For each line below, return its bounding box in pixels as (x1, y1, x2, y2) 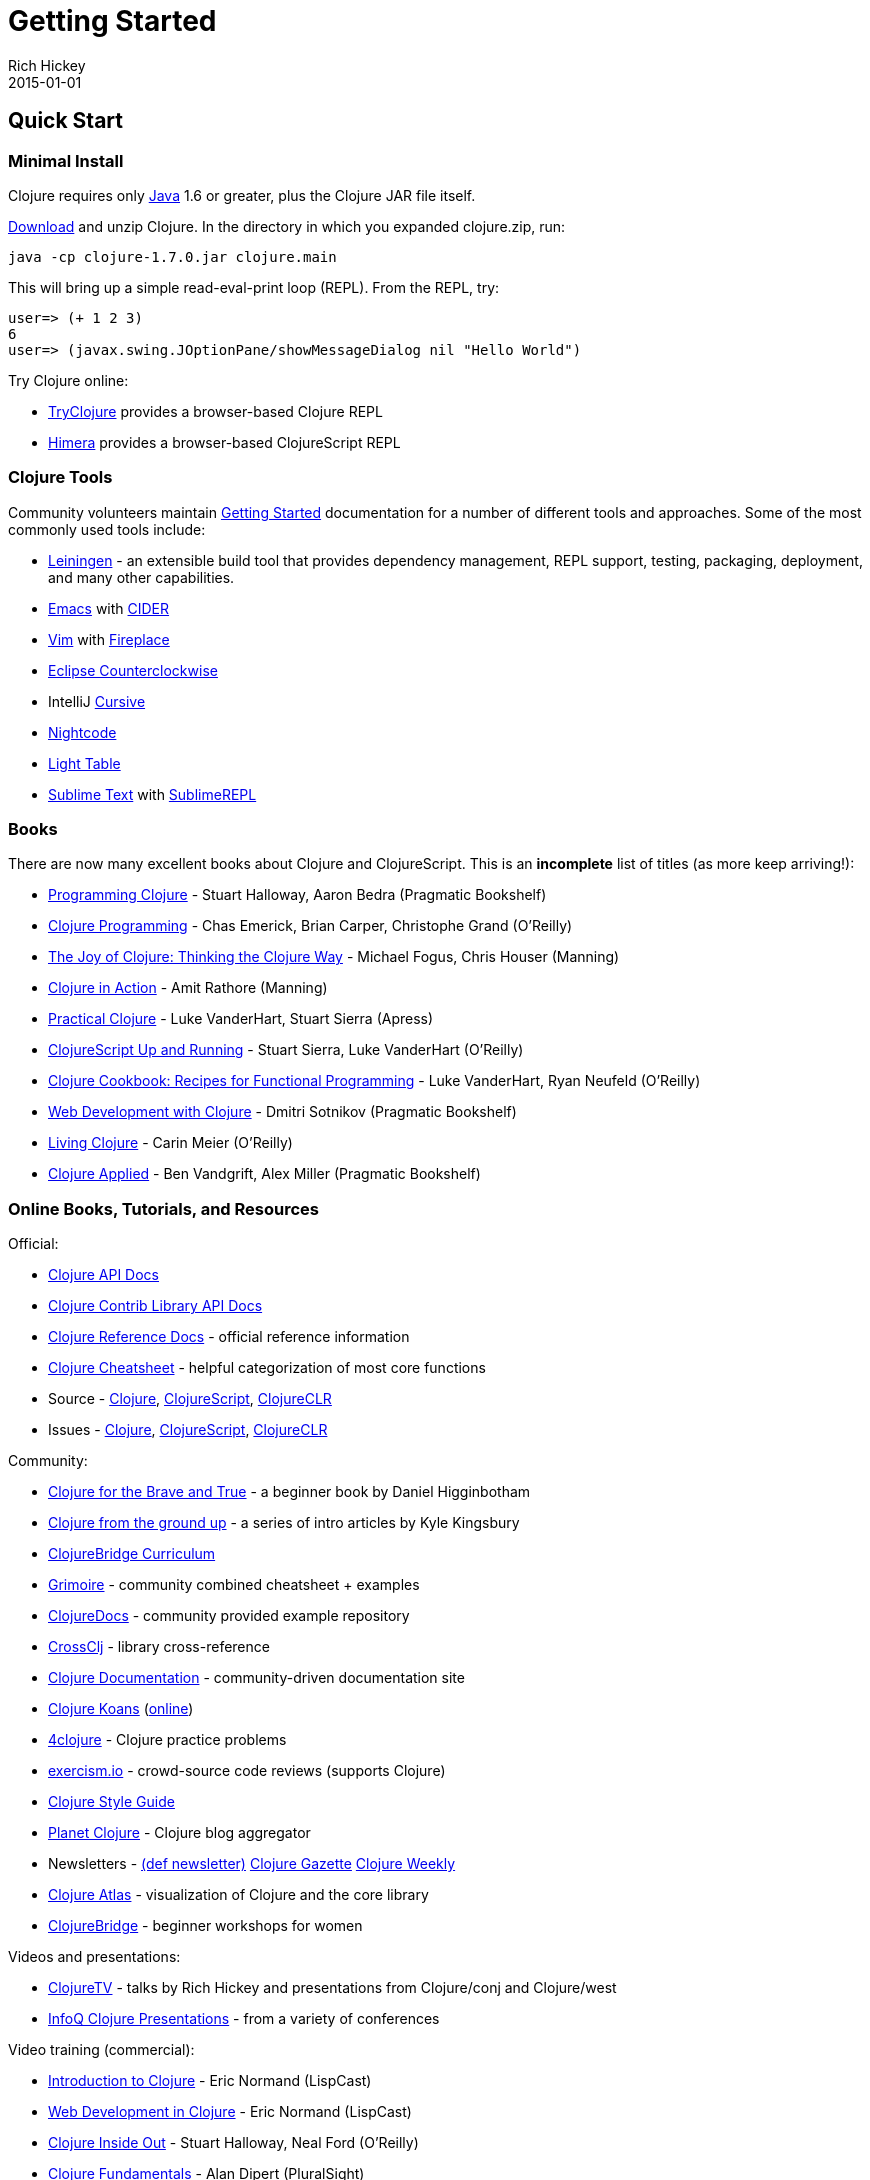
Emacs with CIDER (48, 599, 170, 617)
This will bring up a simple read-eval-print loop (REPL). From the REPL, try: (8, 278, 500, 296)
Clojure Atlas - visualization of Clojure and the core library (48, 1886, 429, 1904)
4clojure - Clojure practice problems (48, 1731, 287, 1749)
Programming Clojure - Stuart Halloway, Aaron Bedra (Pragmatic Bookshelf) (48, 886, 547, 904)
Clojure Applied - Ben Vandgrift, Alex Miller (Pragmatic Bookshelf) (48, 1165, 481, 1183)
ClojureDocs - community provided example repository (48, 1607, 410, 1625)
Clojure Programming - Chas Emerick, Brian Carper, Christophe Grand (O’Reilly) (48, 917, 573, 935)
